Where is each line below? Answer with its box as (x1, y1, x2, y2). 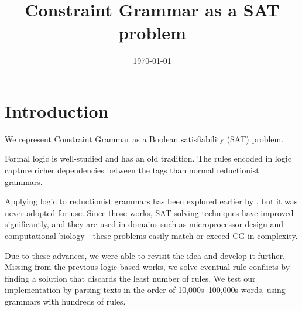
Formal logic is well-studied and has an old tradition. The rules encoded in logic (5, 152, 291, 165)
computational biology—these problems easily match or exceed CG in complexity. (5, 230, 298, 241)
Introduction (5, 98, 109, 122)
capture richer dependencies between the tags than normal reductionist (5, 164, 259, 176)
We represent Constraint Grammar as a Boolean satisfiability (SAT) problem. (5, 132, 284, 145)
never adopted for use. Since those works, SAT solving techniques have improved (5, 206, 294, 218)
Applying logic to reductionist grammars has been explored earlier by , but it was (5, 195, 298, 207)
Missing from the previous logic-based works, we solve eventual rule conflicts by (5, 261, 290, 273)
